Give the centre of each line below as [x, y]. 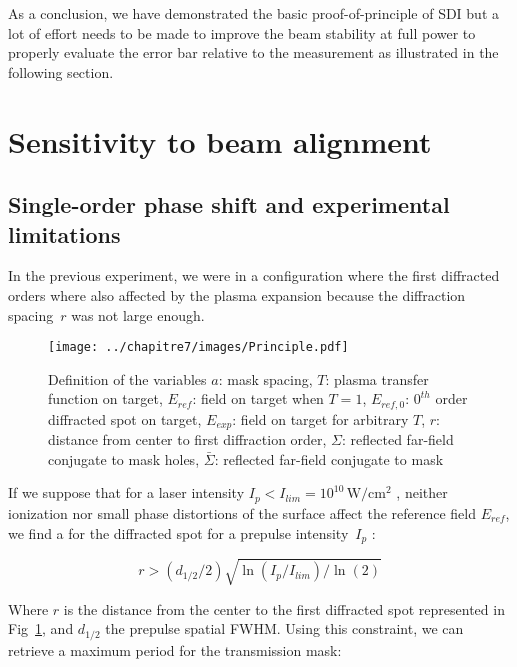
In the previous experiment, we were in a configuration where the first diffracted [254, 275]
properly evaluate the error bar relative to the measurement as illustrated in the [253, 52]
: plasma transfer [377, 378]
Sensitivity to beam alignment [220, 140]
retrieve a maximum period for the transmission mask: [175, 649]
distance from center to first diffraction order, [187, 439]
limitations [64, 233]
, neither [422, 492]
